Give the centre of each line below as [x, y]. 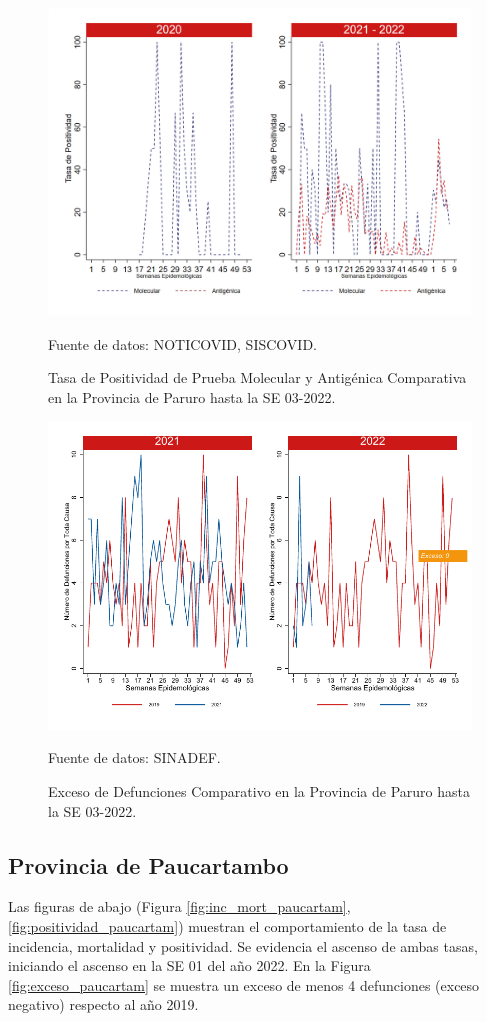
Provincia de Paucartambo [148, 864]
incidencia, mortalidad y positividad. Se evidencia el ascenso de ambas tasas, [243, 945]
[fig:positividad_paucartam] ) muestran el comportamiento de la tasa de [227, 925]
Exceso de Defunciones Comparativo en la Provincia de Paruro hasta [259, 790]
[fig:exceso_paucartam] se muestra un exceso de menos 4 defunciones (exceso [244, 984]
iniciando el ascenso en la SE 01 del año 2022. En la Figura [189, 965]
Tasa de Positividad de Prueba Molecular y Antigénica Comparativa [257, 377]
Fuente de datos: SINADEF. [134, 757]
